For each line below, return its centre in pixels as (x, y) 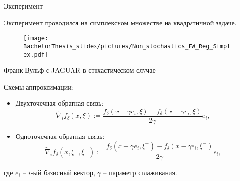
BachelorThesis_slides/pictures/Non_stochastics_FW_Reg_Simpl (127, 46)
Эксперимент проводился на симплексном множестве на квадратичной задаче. (120, 22)
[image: (36, 38)
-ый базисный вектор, (63, 172)
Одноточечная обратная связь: (60, 136)
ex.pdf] (36, 55)
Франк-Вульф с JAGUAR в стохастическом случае (80, 70)
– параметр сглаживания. (140, 172)
